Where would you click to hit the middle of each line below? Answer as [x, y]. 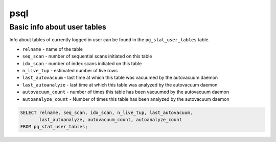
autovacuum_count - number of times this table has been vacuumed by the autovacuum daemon [126, 92]
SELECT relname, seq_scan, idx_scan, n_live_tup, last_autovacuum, [107, 112]
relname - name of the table [52, 49]
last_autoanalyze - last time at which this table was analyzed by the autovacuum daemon [120, 84]
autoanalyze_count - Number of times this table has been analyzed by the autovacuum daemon [126, 99]
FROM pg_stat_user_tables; [54, 127]
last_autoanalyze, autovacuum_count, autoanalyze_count [111, 119]
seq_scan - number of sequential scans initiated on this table [87, 56]
